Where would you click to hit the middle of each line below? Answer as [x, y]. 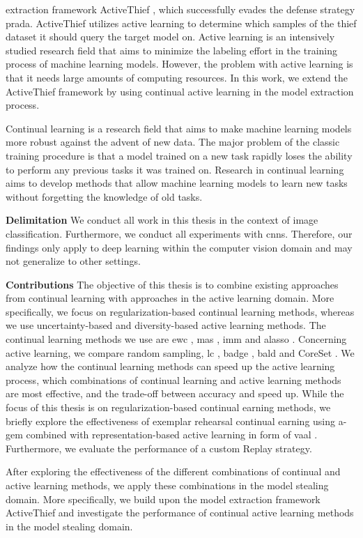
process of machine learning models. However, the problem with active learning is [179, 64]
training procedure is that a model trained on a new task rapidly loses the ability [179, 155]
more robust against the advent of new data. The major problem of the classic [173, 142]
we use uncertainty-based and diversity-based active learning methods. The [166, 325]
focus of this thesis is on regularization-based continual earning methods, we [168, 407]
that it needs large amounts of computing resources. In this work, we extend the [177, 77]
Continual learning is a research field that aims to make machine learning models [179, 128]
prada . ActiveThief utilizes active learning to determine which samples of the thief [181, 23]
